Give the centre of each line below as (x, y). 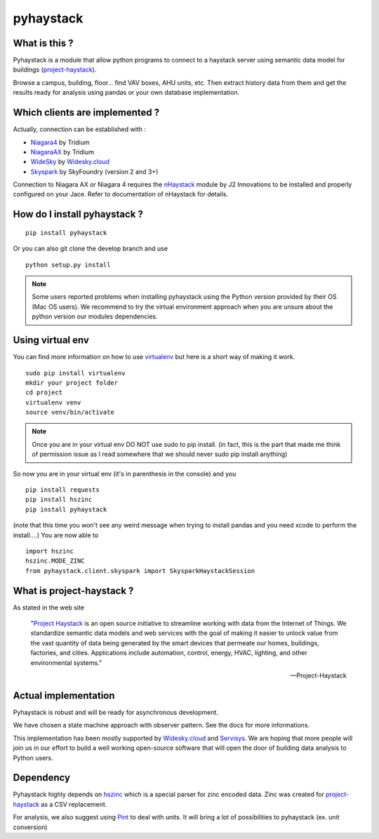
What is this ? (43, 43)
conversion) (31, 827)
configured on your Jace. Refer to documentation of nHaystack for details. (120, 194)
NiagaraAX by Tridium (62, 152)
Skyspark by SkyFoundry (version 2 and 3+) (94, 171)
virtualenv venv (53, 402)
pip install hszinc (59, 499)
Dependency (41, 778)
